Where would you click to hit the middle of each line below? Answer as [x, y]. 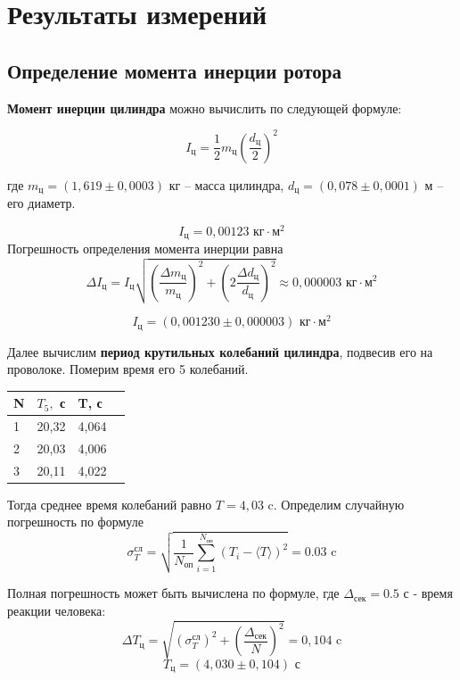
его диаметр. [41, 203]
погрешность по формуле [75, 522]
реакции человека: [57, 610]
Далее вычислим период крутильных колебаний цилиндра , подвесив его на [220, 351]
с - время [428, 593]
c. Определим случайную [336, 504]
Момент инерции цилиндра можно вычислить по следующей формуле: [205, 108]
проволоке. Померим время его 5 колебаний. [128, 369]
